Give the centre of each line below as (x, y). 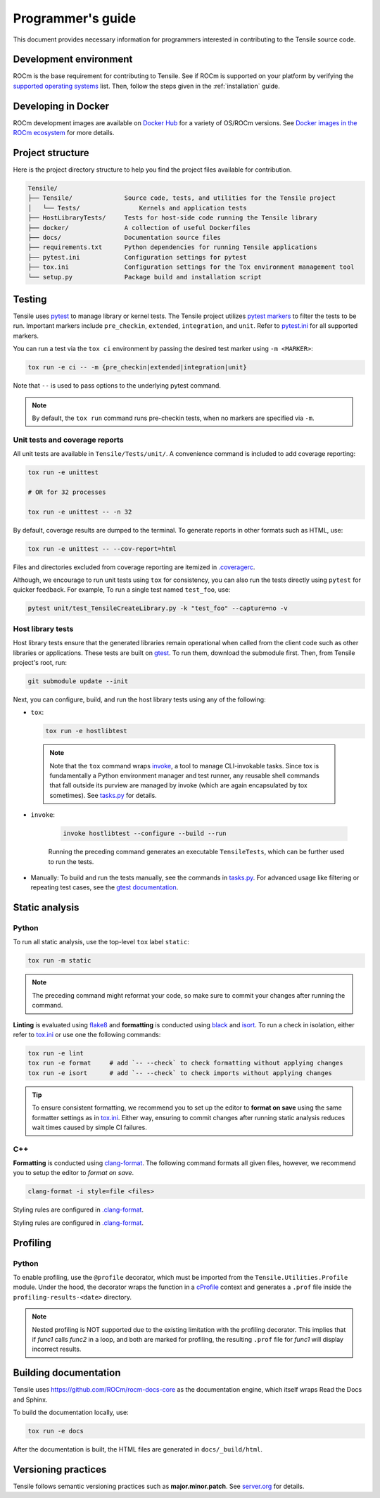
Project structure (51, 152)
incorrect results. (57, 1349)
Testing (30, 299)
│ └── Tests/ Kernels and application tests (137, 208)
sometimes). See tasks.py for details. (103, 795)
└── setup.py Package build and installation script (145, 277)
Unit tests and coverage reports (68, 440)
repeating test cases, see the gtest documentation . (104, 887)
